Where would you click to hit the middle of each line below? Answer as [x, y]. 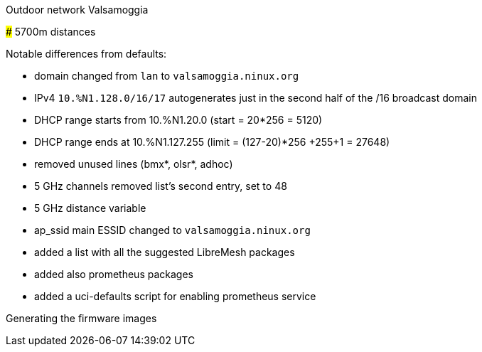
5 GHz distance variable [90, 208]
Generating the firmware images [81, 318]
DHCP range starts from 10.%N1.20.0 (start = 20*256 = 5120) [178, 120]
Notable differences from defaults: [86, 54]
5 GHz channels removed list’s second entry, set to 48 [161, 186]
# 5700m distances [51, 32]
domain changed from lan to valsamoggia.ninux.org [167, 76]
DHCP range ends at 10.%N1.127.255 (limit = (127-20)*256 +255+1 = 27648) [212, 142]
